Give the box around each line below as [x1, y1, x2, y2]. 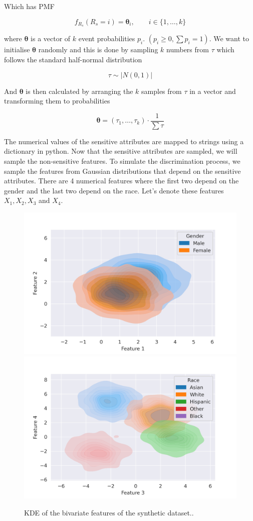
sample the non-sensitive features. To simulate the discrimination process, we [4, 156, 240, 166]
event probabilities [78, 33, 135, 44]
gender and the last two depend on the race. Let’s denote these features [4, 185, 224, 195]
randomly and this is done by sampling [38, 44, 158, 55]
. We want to [209, 33, 249, 44]
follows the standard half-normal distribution [4, 54, 142, 65]
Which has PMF [4, 1, 55, 11]
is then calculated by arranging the [26, 85, 133, 96]
